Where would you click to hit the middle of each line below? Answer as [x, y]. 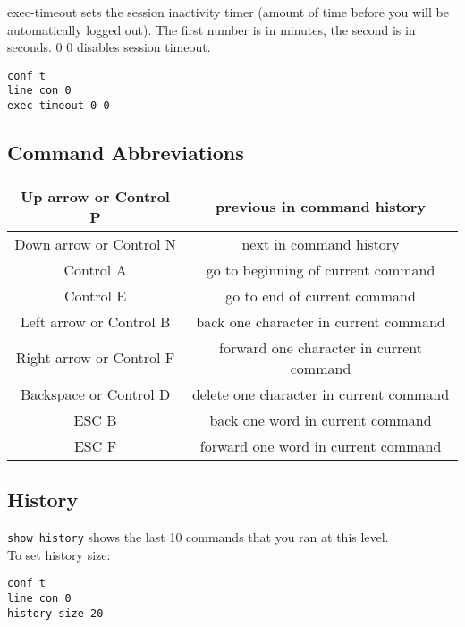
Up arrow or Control [95, 196]
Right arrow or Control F [95, 358]
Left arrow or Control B [95, 321]
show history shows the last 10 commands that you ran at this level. [198, 537]
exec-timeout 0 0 [59, 106]
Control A [95, 269]
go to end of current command [321, 295]
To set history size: [59, 554]
